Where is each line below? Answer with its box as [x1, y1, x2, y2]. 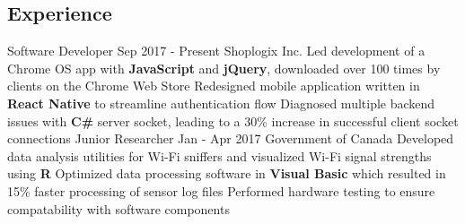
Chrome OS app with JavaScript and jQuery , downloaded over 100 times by [7, 58, 441, 77]
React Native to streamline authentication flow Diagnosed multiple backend [7, 93, 435, 112]
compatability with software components [7, 199, 230, 218]
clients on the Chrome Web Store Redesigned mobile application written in [7, 76, 420, 95]
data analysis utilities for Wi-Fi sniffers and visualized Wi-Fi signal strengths [7, 146, 432, 165]
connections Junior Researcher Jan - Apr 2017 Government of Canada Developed [7, 129, 454, 148]
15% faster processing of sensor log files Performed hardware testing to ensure [7, 181, 435, 200]
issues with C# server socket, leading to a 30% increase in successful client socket [7, 111, 459, 130]
